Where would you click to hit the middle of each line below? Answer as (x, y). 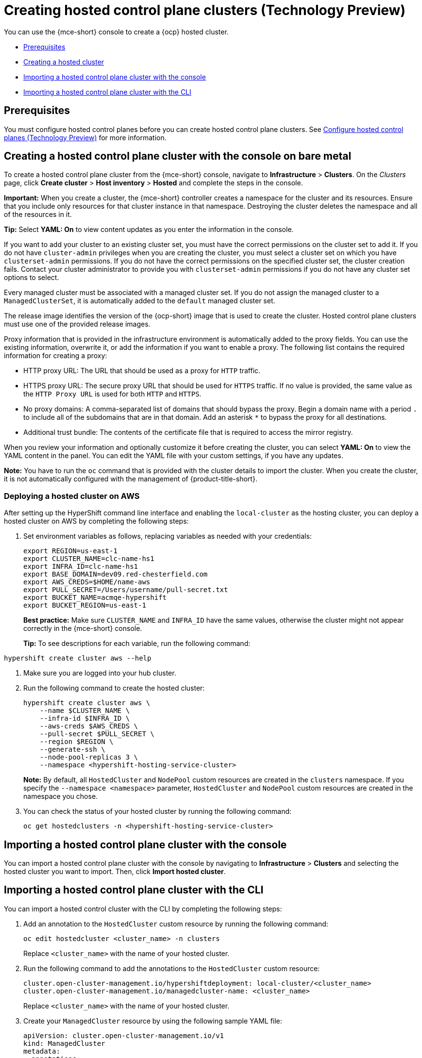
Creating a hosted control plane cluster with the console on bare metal (178, 156)
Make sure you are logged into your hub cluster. (100, 673)
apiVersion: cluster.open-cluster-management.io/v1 (124, 1035)
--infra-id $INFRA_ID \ (85, 719)
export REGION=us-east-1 (70, 551)
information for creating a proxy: (56, 356)
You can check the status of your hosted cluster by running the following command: (158, 811)
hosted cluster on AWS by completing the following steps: (96, 521)
